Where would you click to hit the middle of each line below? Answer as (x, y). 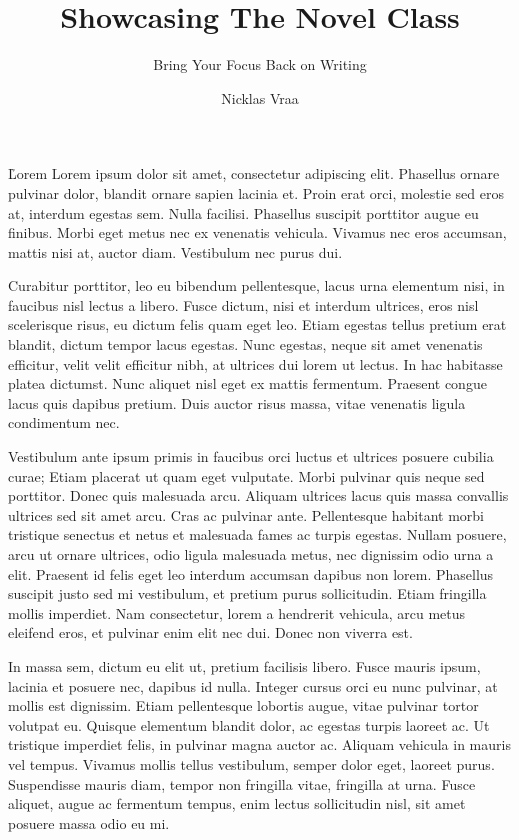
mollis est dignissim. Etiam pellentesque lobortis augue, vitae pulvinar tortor (243, 705)
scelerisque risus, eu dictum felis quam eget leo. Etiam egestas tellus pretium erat (257, 324)
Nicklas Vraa (260, 97)
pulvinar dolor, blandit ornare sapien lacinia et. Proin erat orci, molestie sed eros (256, 192)
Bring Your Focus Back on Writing (260, 64)
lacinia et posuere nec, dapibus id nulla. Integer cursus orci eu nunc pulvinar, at (253, 685)
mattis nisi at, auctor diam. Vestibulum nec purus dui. (175, 251)
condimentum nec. (64, 422)
